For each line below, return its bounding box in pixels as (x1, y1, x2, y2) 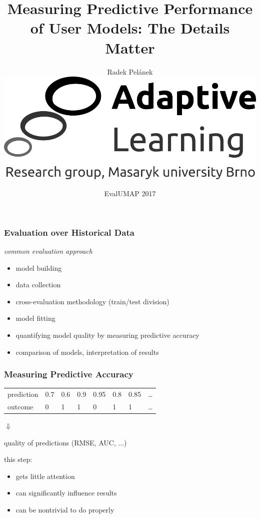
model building (15, 262, 62, 273)
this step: (4, 454, 32, 464)
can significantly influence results (15, 487, 117, 498)
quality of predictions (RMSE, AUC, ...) (4, 437, 127, 447)
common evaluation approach (4, 245, 92, 256)
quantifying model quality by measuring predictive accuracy (15, 329, 199, 340)
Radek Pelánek (107, 66, 153, 77)
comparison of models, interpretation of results (15, 346, 159, 357)
